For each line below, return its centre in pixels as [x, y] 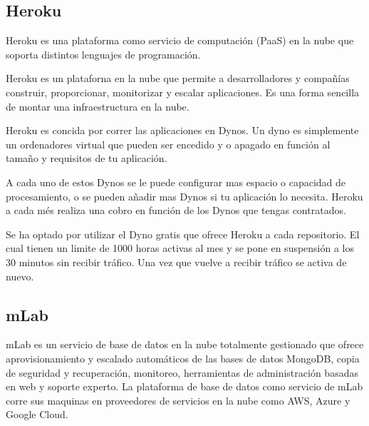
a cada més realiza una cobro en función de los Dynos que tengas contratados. [176, 210]
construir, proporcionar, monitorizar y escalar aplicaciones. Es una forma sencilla [183, 92]
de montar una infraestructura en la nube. [98, 106]
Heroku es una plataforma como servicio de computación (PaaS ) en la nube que [180, 40]
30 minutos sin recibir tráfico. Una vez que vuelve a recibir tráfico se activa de [176, 262]
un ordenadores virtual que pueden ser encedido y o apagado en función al [168, 144]
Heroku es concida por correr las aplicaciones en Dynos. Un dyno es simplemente [182, 130]
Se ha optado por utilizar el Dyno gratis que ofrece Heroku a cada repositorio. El [183, 234]
